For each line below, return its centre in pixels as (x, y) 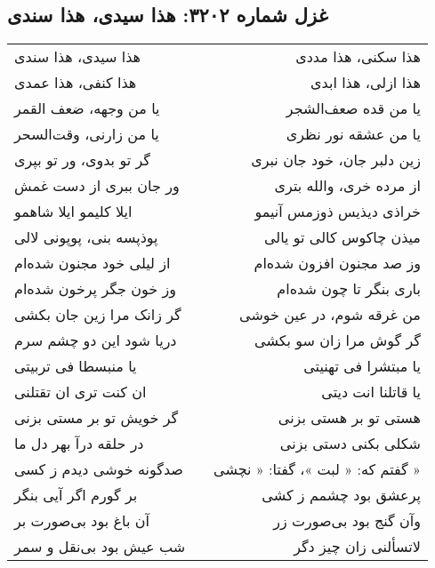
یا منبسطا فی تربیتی (76, 366)
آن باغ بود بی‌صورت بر (82, 521)
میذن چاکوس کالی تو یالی (342, 237)
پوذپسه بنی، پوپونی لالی (86, 237)
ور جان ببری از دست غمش (97, 186)
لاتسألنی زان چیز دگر (357, 547)
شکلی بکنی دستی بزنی (350, 444)
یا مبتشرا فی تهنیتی (362, 366)
